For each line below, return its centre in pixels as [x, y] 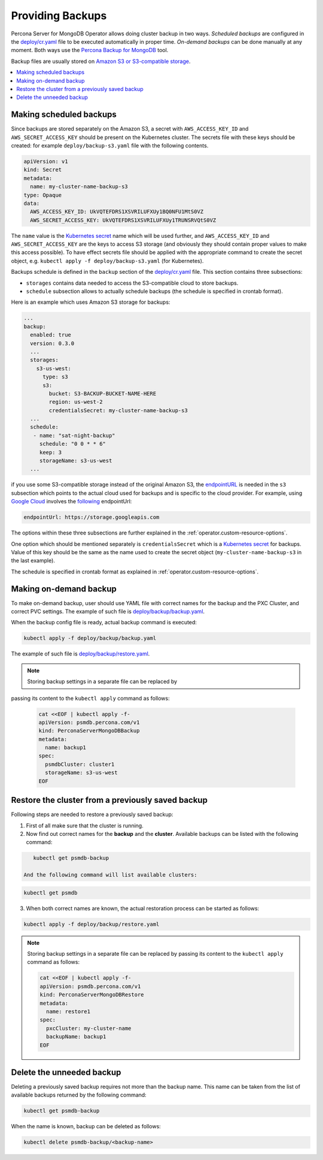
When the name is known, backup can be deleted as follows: [86, 1126]
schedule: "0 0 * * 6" [72, 444]
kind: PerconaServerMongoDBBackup [89, 731]
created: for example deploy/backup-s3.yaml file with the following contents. [110, 145]
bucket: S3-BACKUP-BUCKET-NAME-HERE [103, 393]
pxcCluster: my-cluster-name [89, 1028]
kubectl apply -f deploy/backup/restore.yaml [92, 924]
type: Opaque [43, 195]
